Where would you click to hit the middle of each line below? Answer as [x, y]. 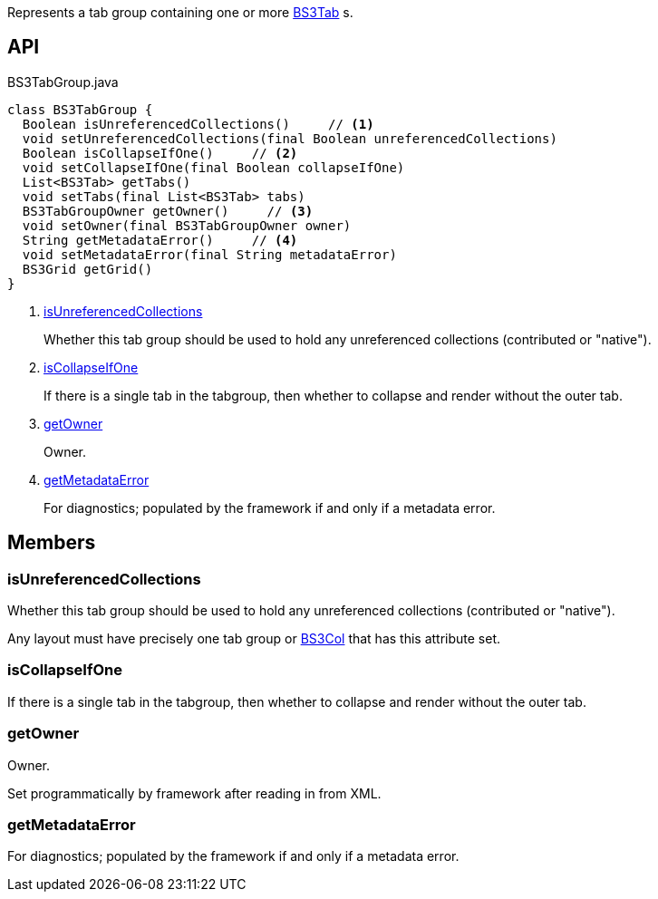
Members [52, 543]
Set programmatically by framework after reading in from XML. [194, 793]
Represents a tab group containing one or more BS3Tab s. [180, 12]
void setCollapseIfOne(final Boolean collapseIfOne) [213, 167]
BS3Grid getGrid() [87, 269]
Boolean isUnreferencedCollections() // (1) [198, 124]
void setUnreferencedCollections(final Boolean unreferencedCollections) [290, 138]
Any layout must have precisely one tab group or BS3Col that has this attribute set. [254, 639]
